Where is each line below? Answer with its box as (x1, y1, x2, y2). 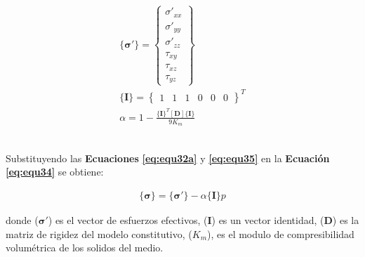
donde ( (6, 212, 39, 227)
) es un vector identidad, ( (211, 212, 324, 227)
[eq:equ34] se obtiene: (6, 164, 104, 179)
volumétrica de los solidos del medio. (6, 240, 164, 255)
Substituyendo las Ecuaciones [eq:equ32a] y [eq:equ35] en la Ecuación (6, 150, 330, 165)
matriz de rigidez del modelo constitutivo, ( (6, 226, 192, 241)
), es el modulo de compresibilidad (207, 226, 354, 241)
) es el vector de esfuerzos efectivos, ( (48, 212, 208, 227)
